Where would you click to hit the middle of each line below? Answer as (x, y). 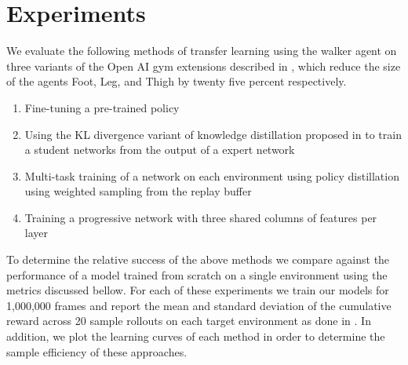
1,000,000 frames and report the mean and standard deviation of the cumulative (199, 305)
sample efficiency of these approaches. (97, 351)
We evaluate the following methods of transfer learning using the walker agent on (202, 51)
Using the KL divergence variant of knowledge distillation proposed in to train (213, 134)
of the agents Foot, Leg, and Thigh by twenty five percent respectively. (177, 81)
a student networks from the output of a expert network (160, 150)
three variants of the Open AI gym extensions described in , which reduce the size (204, 66)
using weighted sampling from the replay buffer (138, 191)
